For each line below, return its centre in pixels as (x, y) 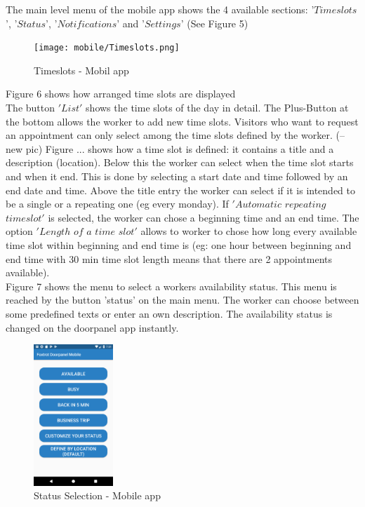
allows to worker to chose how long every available (249, 231)
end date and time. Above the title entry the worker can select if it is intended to (181, 190)
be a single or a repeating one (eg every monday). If (117, 204)
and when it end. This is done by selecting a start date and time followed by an (177, 176)
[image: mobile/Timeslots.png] (107, 48)
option (19, 231)
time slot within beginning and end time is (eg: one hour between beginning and (179, 244)
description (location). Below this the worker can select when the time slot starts (180, 162)
